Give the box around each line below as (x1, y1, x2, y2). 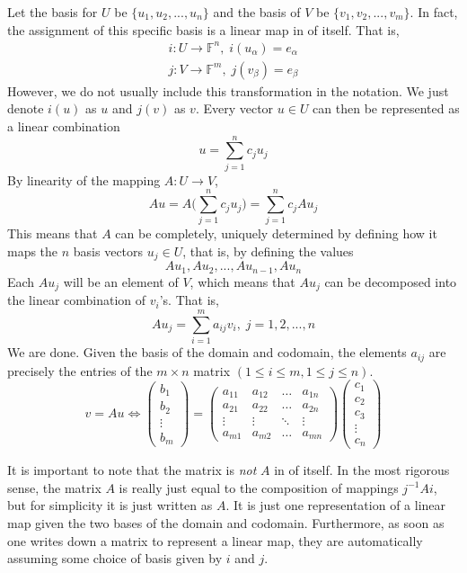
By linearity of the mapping (7, 170, 161, 189)
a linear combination (7, 116, 120, 135)
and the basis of (213, 3, 301, 21)
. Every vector (195, 99, 274, 118)
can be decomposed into (324, 272, 457, 291)
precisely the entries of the (7, 361, 153, 380)
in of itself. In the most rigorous (274, 461, 450, 479)
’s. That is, (159, 291, 219, 309)
